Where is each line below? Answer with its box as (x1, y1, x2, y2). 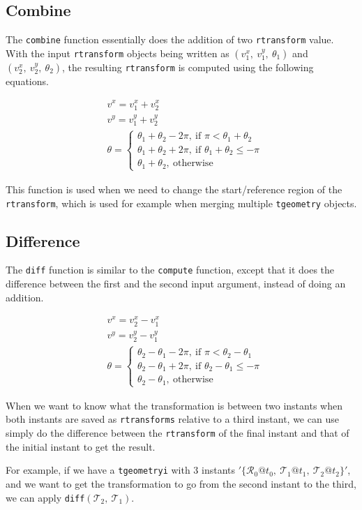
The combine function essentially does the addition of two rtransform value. (6, 32, 334, 47)
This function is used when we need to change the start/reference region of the (6, 181, 342, 196)
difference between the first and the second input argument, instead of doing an (6, 276, 346, 291)
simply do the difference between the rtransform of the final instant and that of (6, 426, 349, 440)
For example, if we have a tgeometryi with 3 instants (6, 463, 236, 477)
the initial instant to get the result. (6, 439, 156, 453)
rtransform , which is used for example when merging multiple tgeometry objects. (6, 195, 357, 210)
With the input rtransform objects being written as (6, 45, 229, 60)
